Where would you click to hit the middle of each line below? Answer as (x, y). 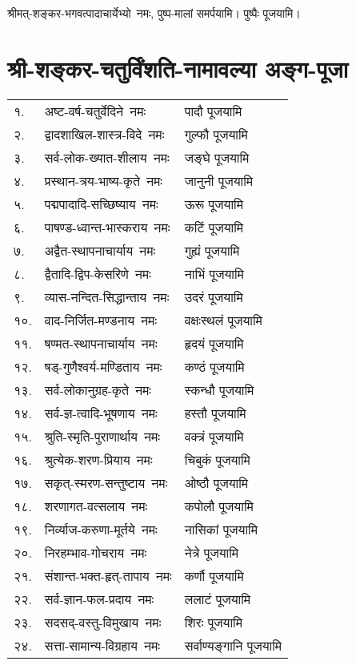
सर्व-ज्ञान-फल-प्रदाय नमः (99, 598)
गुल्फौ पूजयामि (216, 134)
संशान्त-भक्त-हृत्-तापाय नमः (108, 575)
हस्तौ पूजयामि (215, 413)
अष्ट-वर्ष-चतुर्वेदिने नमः (95, 111)
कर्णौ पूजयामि (214, 575)
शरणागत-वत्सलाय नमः (96, 506)
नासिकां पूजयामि (221, 529)
